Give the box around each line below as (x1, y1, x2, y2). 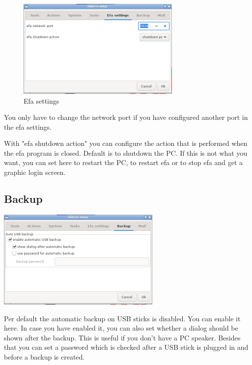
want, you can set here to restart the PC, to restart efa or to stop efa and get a (4, 157, 243, 168)
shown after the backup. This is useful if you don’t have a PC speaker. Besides (4, 332, 241, 342)
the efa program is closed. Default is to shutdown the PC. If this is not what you (4, 147, 248, 158)
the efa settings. (4, 121, 52, 132)
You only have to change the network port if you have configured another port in (4, 112, 248, 122)
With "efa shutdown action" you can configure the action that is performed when (4, 138, 248, 148)
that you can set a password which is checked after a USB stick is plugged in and (4, 342, 249, 352)
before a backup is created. (4, 352, 85, 362)
